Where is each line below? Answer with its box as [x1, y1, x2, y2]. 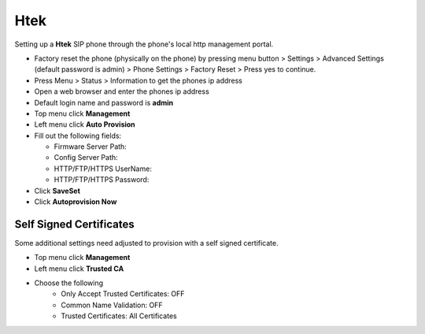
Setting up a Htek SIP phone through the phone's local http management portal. [14, 39, 274, 49]
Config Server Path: [54, 153, 118, 162]
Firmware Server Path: [54, 142, 128, 151]
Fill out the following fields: [34, 131, 122, 140]
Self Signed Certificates [14, 217, 135, 231]
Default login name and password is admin [34, 98, 174, 107]
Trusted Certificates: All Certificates [61, 311, 177, 321]
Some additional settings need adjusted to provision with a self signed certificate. [14, 238, 279, 247]
